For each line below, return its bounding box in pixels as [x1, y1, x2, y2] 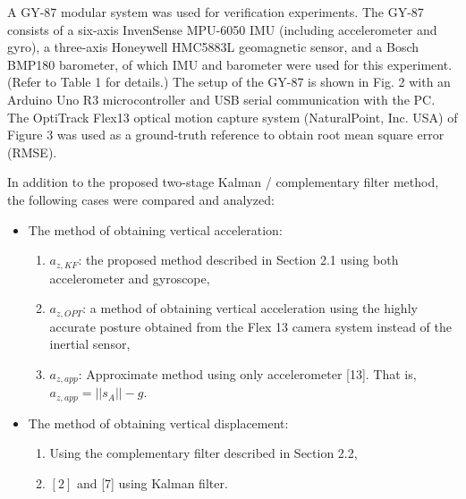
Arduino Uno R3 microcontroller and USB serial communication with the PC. [7, 89, 436, 108]
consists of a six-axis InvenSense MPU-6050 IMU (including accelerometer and [7, 20, 437, 38]
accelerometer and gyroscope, [49, 268, 210, 287]
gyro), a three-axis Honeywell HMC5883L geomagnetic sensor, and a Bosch [7, 38, 419, 56]
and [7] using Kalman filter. [76, 473, 228, 492]
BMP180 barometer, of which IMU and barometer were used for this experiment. [7, 55, 453, 73]
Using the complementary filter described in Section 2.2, [49, 444, 358, 462]
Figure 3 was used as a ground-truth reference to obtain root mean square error [7, 125, 445, 144]
